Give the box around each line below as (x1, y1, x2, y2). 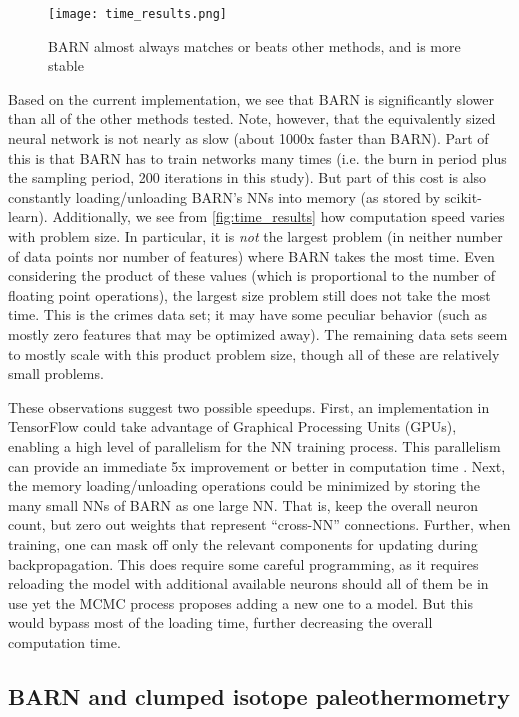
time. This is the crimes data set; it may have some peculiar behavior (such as (8, 304, 487, 325)
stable (48, 55, 84, 76)
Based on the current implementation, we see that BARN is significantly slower (8, 88, 494, 109)
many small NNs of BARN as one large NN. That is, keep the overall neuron (8, 494, 479, 515)
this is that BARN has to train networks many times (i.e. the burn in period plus (8, 147, 507, 168)
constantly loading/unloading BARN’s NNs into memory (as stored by (8, 186, 441, 207)
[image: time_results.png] (48, 7, 227, 21)
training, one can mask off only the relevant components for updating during (8, 533, 478, 554)
